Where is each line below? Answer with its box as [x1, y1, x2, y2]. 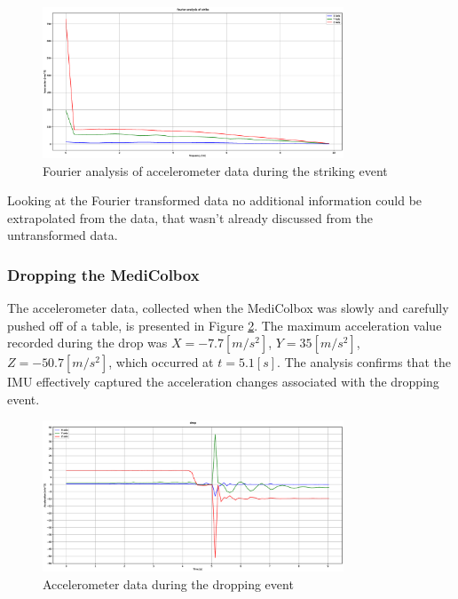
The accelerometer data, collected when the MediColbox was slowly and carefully [7, 299, 449, 317]
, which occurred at [108, 353, 214, 371]
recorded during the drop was [7, 333, 168, 352]
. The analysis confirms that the [277, 353, 451, 371]
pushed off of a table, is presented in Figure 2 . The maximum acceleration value [7, 315, 442, 334]
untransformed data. [7, 226, 118, 244]
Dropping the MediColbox [7, 263, 200, 285]
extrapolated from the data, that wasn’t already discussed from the [7, 208, 373, 227]
